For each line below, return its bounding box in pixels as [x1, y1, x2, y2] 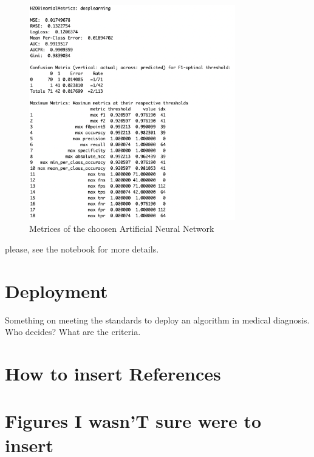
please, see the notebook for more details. [5, 242, 159, 255]
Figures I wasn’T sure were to [5, 408, 262, 433]
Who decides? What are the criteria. [5, 325, 141, 338]
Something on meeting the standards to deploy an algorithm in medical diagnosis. [5, 313, 310, 326]
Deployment [5, 278, 108, 303]
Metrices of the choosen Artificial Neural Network [29, 222, 214, 235]
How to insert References [5, 361, 221, 386]
